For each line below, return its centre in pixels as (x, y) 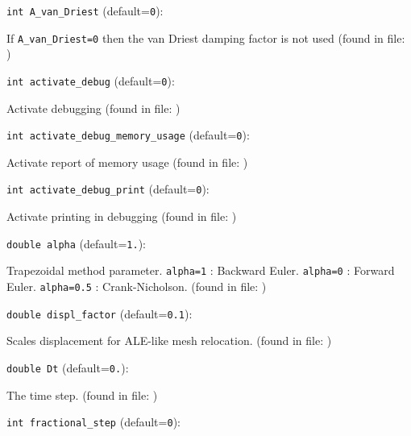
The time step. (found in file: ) (82, 394)
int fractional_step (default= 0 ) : (93, 422)
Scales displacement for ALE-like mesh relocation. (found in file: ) (169, 340)
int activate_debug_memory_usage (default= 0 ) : (128, 135)
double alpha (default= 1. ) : (77, 243)
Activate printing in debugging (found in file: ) (122, 216)
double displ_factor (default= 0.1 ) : (100, 313)
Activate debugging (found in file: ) (93, 108)
